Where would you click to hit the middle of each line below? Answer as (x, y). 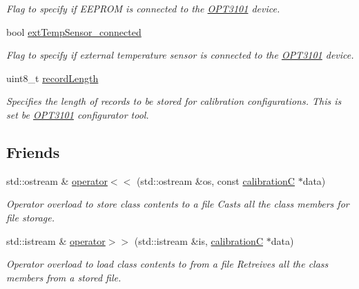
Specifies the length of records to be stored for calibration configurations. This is (174, 101)
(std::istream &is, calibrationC (198, 240)
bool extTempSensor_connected (74, 31)
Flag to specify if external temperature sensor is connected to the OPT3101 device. (180, 55)
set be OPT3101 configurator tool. (78, 114)
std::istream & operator (56, 240)
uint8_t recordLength (52, 78)
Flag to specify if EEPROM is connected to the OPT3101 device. (143, 8)
